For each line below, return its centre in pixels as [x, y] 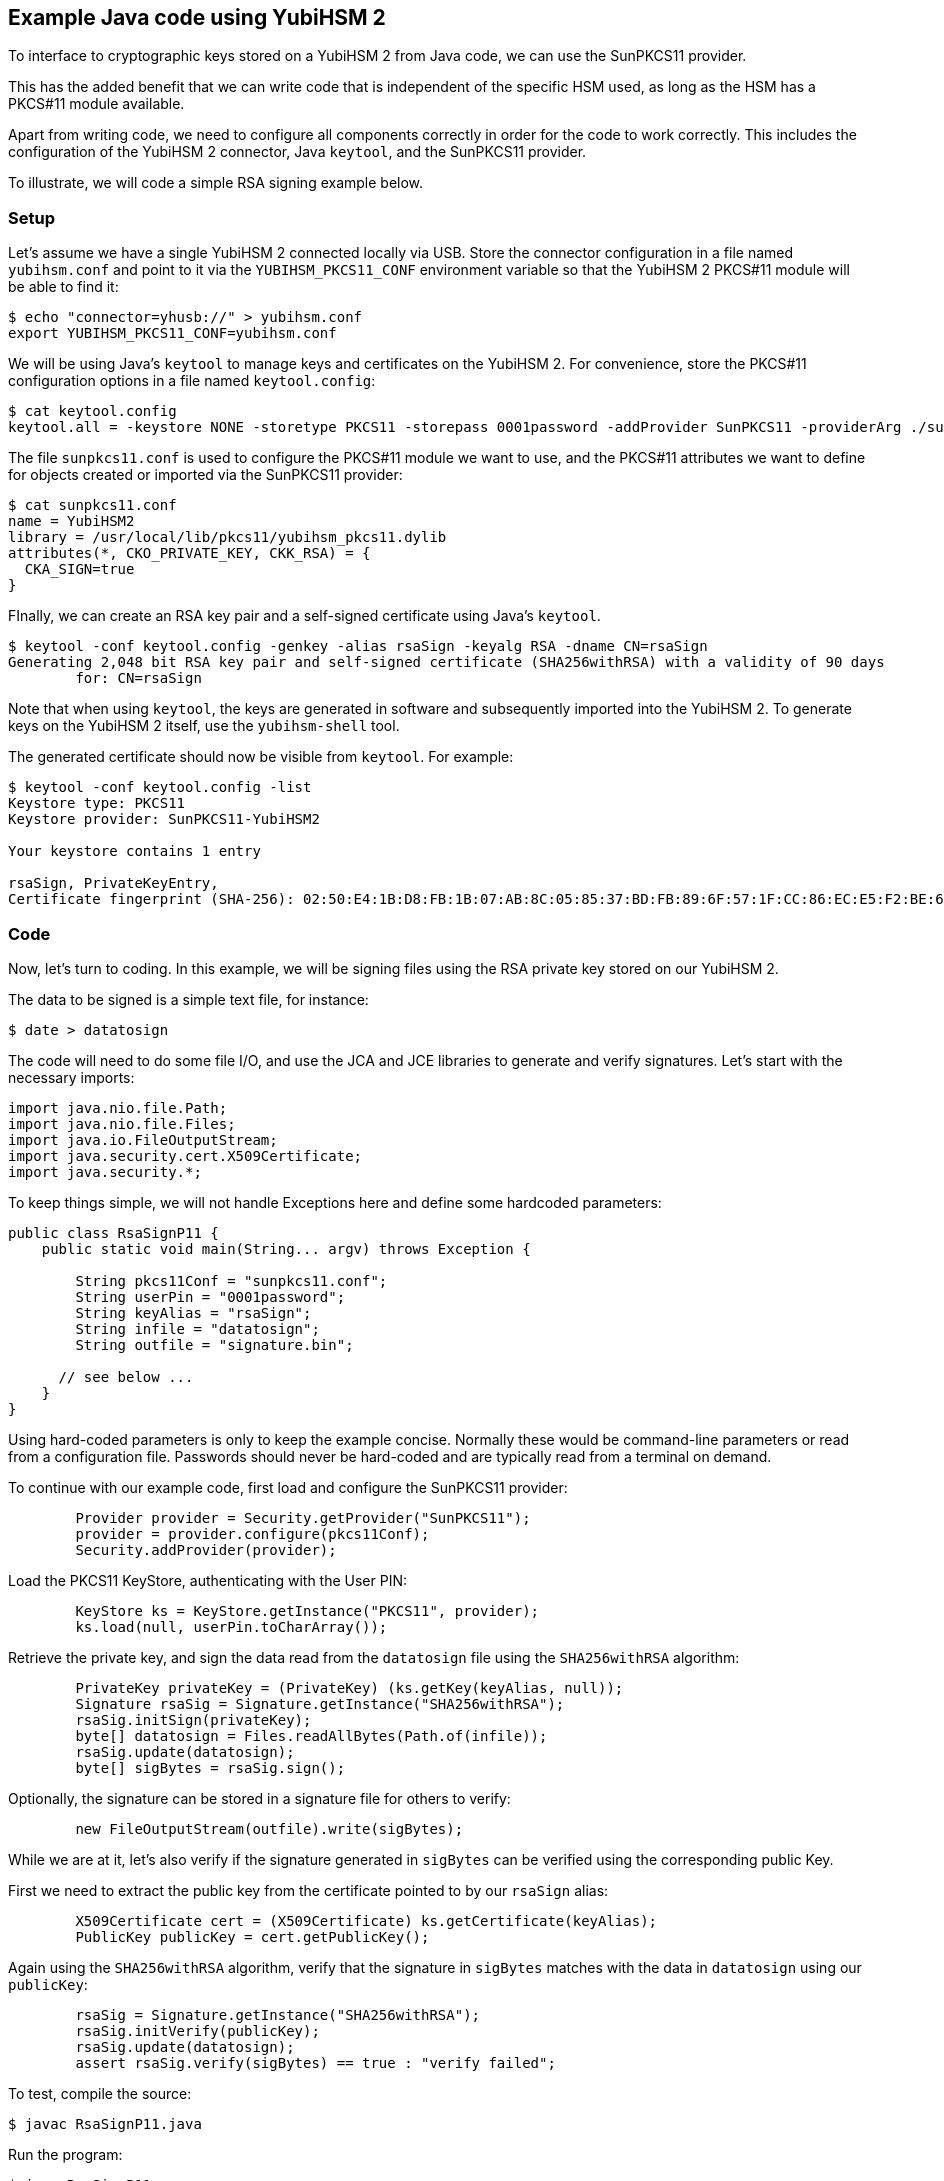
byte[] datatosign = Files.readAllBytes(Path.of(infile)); [311, 1735]
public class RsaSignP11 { [113, 1232]
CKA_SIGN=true [79, 569]
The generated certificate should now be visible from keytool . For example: [261, 757]
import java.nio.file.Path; [118, 1107]
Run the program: [65, 2154]
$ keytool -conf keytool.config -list [160, 787]
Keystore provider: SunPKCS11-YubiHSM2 [164, 819]
